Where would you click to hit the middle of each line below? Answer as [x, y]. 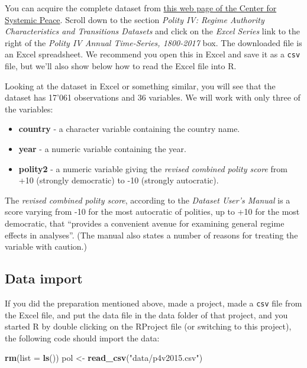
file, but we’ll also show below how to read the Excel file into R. [121, 66]
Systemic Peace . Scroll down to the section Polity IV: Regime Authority [135, 19]
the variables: [29, 109]
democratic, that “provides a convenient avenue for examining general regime [145, 223]
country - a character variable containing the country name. [129, 129]
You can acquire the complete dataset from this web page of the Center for [141, 8]
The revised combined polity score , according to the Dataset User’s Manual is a [148, 200]
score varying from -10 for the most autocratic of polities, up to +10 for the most [152, 212]
